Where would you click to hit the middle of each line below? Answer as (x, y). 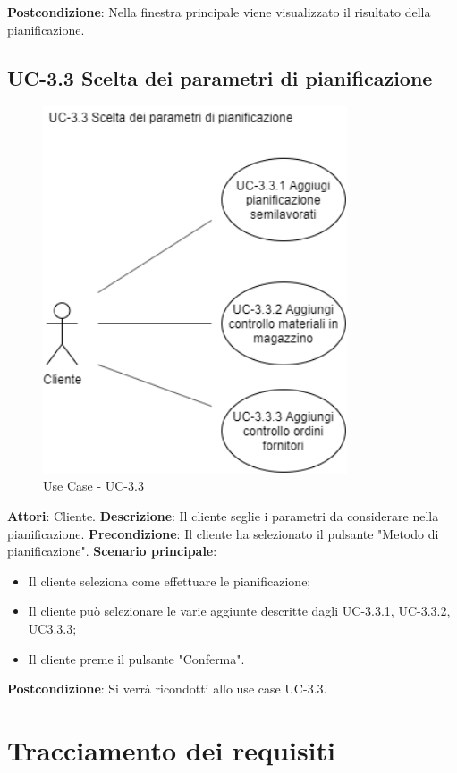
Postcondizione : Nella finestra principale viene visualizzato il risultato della (219, 12)
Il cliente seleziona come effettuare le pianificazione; (169, 580)
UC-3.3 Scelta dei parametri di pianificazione (220, 77)
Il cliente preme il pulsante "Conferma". (136, 658)
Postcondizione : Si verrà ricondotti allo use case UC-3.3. (167, 689)
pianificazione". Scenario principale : (112, 551)
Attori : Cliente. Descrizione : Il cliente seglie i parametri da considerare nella (223, 516)
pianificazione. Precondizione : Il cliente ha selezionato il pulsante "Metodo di (223, 533)
